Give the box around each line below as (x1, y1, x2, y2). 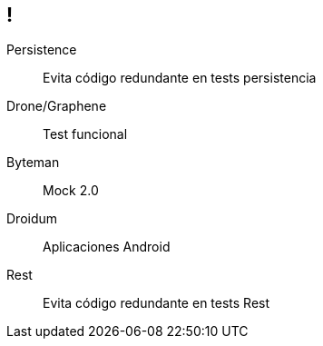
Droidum (6, 211, 58, 227)
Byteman (6, 154, 60, 171)
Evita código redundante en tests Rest (43, 295, 270, 311)
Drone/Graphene (6, 98, 107, 114)
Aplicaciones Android (43, 239, 171, 255)
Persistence (6, 42, 77, 58)
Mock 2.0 (43, 183, 99, 199)
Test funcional (43, 126, 128, 143)
